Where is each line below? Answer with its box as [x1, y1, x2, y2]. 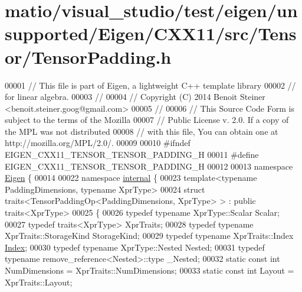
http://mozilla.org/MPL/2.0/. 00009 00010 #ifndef [5, 137, 191, 149]
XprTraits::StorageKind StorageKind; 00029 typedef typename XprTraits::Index [5, 229, 294, 242]
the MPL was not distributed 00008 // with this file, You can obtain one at [5, 125, 278, 137]
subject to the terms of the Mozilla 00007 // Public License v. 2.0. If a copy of [5, 113, 289, 126]
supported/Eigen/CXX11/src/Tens [5, 21, 297, 46]
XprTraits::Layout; [5, 275, 73, 288]
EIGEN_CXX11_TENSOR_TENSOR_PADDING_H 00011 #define [5, 148, 259, 161]
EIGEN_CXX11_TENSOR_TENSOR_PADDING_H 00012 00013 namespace [5, 160, 293, 172]
